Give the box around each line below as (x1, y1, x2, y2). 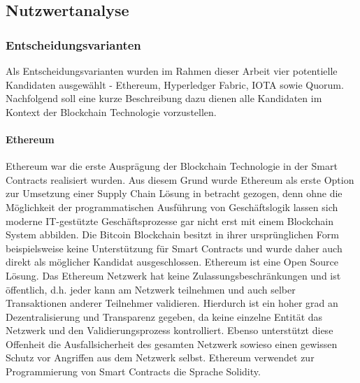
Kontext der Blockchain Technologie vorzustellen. (6, 104, 217, 119)
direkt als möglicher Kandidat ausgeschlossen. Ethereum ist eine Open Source (6, 254, 339, 269)
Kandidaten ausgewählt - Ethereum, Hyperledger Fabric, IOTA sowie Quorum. (6, 77, 344, 92)
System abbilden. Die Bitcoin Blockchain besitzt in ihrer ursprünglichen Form (6, 227, 339, 242)
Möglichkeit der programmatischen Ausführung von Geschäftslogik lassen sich (6, 199, 338, 214)
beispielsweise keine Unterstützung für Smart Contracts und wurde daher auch (6, 240, 343, 255)
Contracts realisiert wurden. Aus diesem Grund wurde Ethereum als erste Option (6, 172, 354, 187)
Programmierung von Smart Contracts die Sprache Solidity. (6, 364, 261, 379)
